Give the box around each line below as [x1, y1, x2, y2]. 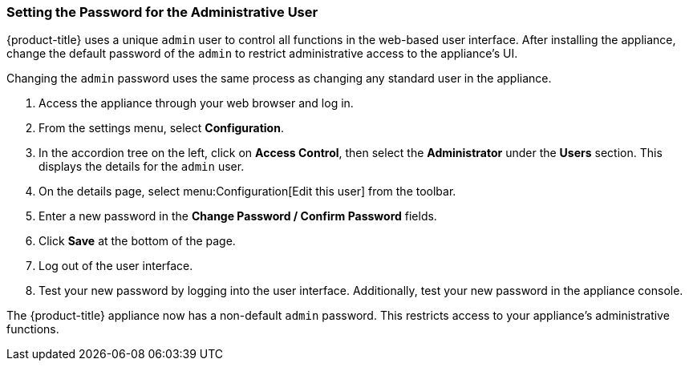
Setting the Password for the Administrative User [6, 4, 318, 20]
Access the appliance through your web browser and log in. [39, 96, 354, 111]
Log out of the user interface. [39, 259, 193, 273]
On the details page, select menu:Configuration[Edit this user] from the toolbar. [39, 184, 456, 199]
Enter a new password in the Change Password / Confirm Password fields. [39, 209, 437, 224]
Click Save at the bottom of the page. [39, 234, 236, 248]
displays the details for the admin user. [39, 159, 245, 174]
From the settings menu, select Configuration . [39, 121, 284, 135]
